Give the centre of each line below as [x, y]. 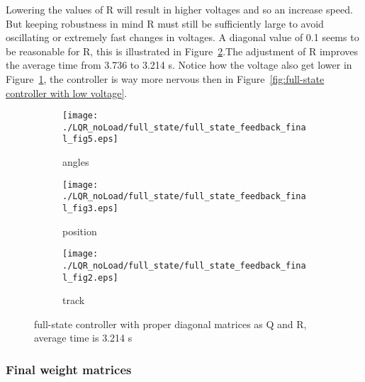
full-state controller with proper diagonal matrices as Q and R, [170, 324]
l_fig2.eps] [90, 277]
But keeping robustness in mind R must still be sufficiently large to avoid [165, 23]
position [80, 231]
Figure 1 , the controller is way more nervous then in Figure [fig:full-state [165, 78]
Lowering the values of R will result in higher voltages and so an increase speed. [179, 9]
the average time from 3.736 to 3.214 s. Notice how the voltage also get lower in [179, 65]
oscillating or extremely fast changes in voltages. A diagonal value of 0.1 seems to [182, 37]
